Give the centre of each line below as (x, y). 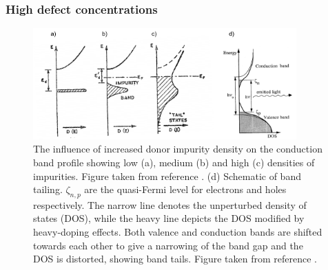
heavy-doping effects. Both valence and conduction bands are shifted (178, 232)
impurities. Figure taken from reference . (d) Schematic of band (167, 176)
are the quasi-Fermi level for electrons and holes (185, 189)
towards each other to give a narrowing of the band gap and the (168, 245)
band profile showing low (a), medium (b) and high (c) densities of (174, 162)
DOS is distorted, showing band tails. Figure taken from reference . (175, 259)
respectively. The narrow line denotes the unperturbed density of (170, 204)
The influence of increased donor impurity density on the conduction (178, 149)
